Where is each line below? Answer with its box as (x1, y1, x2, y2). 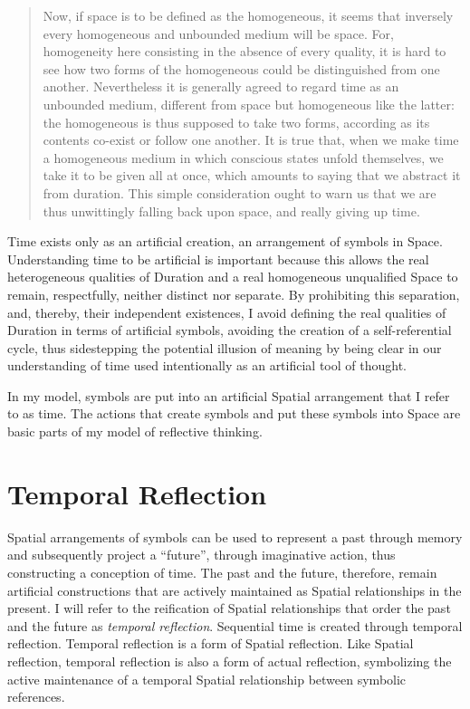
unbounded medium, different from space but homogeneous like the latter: (43, 94, 455, 113)
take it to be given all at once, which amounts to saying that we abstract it (43, 166, 461, 185)
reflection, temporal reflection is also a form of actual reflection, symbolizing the (7, 651, 452, 670)
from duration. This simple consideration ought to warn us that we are (43, 183, 436, 202)
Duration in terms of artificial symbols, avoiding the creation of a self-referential (7, 321, 452, 340)
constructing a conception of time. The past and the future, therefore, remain (7, 562, 437, 581)
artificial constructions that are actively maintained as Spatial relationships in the (7, 580, 462, 599)
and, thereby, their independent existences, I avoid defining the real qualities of (7, 302, 446, 321)
